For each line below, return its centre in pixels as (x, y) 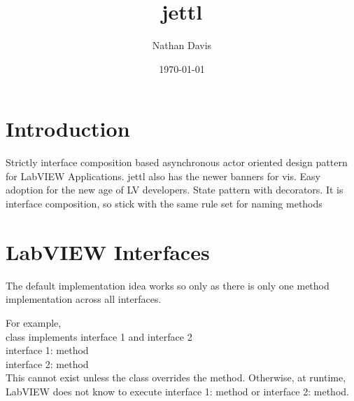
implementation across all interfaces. (84, 299)
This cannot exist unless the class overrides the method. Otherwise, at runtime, (176, 378)
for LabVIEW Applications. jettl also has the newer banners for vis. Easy (163, 176)
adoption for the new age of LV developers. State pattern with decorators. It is (175, 190)
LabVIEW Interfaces (108, 251)
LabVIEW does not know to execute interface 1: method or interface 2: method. (177, 391)
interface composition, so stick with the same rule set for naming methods (164, 204)
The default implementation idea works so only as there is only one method (168, 285)
